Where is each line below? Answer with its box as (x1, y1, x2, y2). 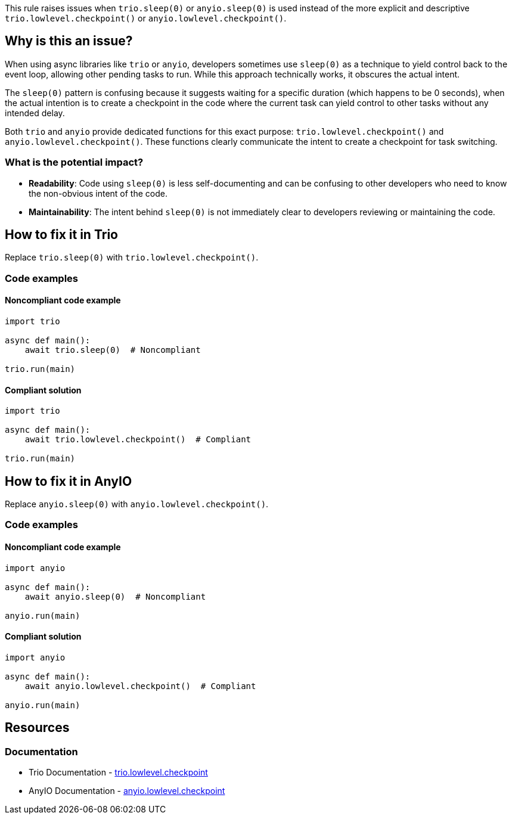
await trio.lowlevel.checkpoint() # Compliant (24, 435, 252, 445)
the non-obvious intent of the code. (29, 188, 167, 198)
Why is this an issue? (5, 33, 133, 49)
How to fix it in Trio (5, 227, 118, 243)
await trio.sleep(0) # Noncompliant (24, 345, 201, 355)
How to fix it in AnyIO (5, 473, 132, 489)
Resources (5, 720, 70, 736)
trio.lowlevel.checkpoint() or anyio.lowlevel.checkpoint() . (5, 13, 287, 23)
